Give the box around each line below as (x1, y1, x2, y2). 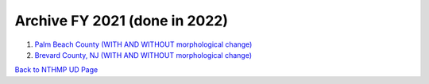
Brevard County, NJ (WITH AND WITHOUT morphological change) (34, 50, 252, 59)
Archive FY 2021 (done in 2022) (14, 12, 229, 29)
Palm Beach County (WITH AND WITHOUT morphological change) (34, 40, 253, 49)
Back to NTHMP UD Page (14, 65, 99, 74)
